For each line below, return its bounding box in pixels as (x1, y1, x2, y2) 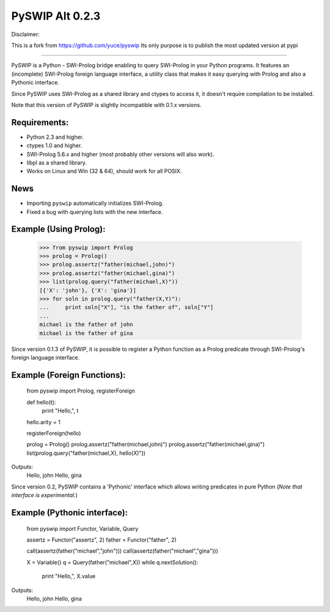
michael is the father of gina (39, 330, 134, 336)
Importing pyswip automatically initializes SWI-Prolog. (26, 199, 164, 207)
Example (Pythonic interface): (11, 507, 128, 518)
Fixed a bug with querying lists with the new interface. (26, 208, 163, 215)
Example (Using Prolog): (11, 224, 106, 235)
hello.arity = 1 (26, 418, 61, 426)
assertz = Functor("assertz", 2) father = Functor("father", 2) (26, 536, 177, 544)
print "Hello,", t (42, 407, 79, 415)
